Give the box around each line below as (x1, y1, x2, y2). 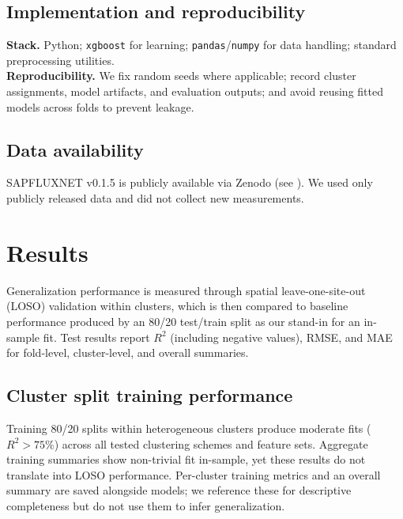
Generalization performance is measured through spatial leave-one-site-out (6, 282, 366, 298)
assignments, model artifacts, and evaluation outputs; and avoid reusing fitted (6, 83, 383, 100)
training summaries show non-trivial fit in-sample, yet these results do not (6, 451, 366, 468)
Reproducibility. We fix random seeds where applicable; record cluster (6, 67, 356, 84)
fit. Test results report (43, 328, 150, 345)
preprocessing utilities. (6, 51, 115, 68)
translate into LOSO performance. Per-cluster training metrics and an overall (6, 466, 381, 483)
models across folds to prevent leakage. (6, 98, 194, 115)
